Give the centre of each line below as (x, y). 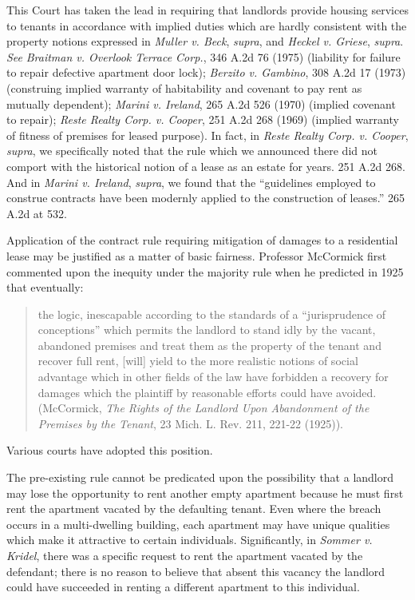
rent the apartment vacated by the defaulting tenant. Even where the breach (194, 509)
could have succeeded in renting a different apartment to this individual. (183, 587)
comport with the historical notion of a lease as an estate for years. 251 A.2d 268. (206, 166)
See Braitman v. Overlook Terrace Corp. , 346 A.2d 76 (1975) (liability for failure (204, 56)
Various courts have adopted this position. (110, 450)
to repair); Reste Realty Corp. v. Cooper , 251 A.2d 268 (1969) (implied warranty (203, 119)
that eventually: (45, 287)
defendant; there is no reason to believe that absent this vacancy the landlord (196, 571)
